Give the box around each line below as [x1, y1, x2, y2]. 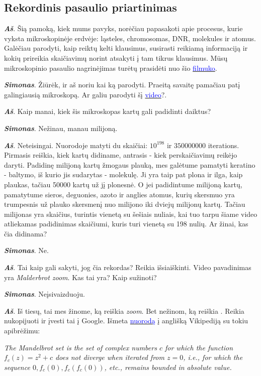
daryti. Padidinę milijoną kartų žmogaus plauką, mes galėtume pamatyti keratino [4, 159, 255, 170]
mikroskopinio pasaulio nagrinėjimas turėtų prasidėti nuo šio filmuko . [4, 62, 217, 73]
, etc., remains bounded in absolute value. [104, 361, 232, 372]
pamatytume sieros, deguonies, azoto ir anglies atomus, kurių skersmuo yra [4, 189, 235, 199]
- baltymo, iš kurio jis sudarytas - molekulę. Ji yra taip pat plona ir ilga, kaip [4, 169, 243, 180]
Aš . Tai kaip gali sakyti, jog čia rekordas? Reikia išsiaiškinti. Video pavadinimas [4, 262, 251, 273]
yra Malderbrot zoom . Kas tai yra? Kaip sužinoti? [4, 272, 157, 282]
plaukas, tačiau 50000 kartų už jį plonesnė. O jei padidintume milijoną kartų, [4, 179, 242, 189]
